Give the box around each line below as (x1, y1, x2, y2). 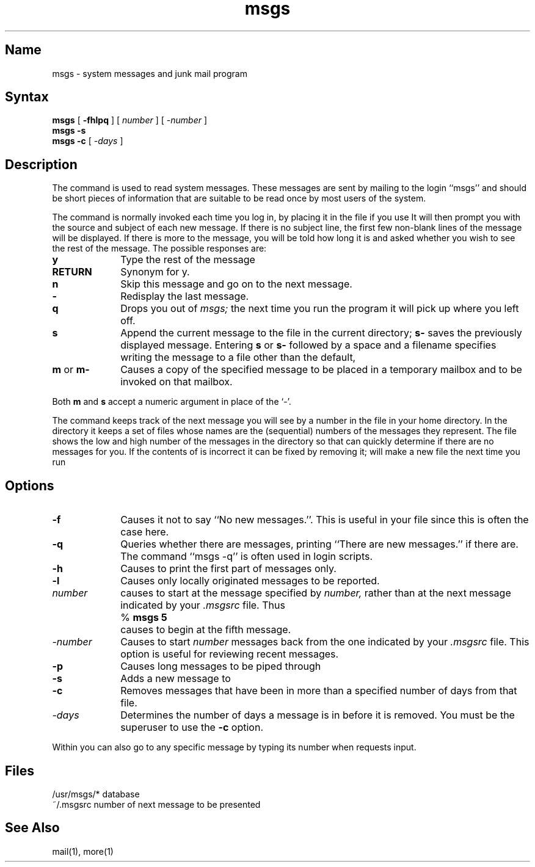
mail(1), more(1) (52, 846, 114, 857)
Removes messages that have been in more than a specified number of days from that (120, 684, 517, 697)
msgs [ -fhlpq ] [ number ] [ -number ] (52, 115, 208, 126)
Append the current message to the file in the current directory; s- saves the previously (120, 327, 522, 339)
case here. (120, 526, 169, 539)
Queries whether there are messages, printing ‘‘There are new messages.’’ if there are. (120, 538, 519, 551)
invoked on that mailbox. (120, 375, 233, 388)
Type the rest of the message (120, 253, 255, 266)
